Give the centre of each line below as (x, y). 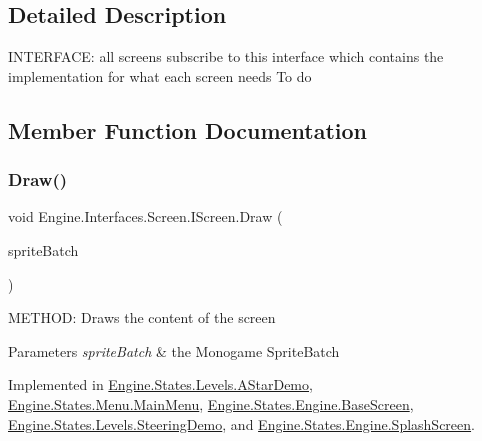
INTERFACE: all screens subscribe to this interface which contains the (226, 56)
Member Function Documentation (188, 129)
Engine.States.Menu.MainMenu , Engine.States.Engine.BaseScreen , (211, 403)
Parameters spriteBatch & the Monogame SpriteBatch (174, 350)
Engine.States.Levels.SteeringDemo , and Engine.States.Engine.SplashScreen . (241, 423)
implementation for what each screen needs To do (160, 75)
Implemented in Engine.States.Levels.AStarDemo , (160, 384)
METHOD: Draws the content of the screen (142, 317)
